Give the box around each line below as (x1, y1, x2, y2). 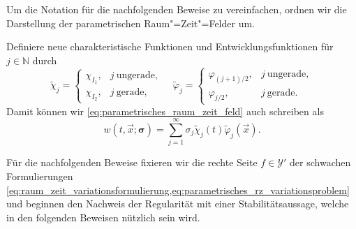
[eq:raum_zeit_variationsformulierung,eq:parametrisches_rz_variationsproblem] (6, 182, 350, 197)
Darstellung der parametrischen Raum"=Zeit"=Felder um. (6, 15, 255, 30)
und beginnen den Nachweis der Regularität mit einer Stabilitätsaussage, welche (6, 196, 349, 211)
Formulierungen (6, 168, 73, 183)
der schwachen (290, 155, 351, 170)
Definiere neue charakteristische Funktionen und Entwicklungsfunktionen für (6, 39, 334, 54)
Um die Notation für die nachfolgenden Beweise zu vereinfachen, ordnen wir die (6, 2, 347, 16)
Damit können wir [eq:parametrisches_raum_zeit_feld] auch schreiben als (6, 103, 324, 118)
